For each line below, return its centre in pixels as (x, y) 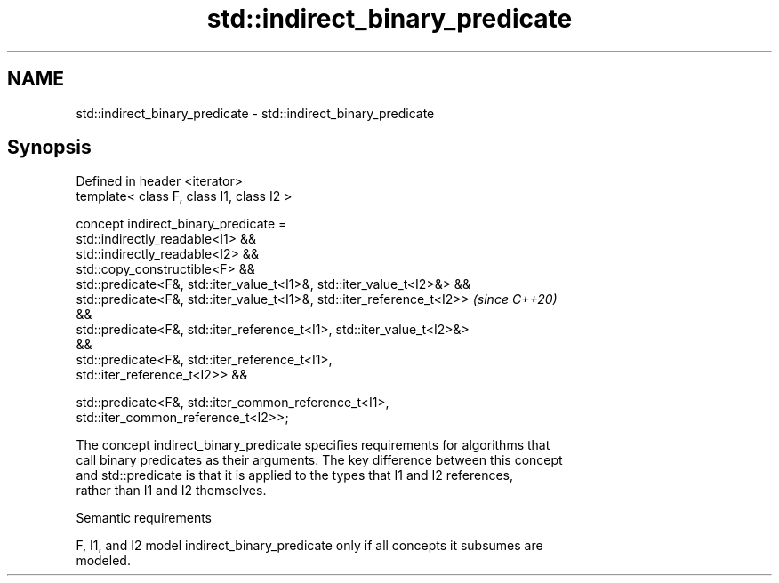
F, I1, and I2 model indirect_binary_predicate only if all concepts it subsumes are (309, 546)
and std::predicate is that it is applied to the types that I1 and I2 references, (295, 475)
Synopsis (49, 148)
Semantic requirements (144, 518)
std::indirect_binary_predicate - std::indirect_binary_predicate (255, 113)
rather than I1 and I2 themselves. (171, 491)
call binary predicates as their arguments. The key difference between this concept (319, 460)
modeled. (103, 561)
